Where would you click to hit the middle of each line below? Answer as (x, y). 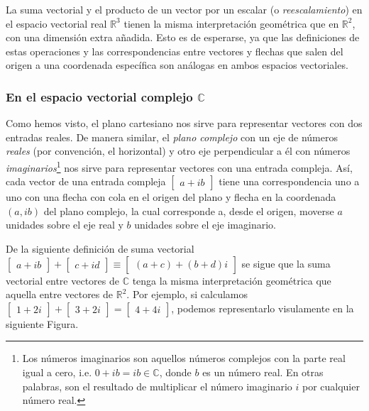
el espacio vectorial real (56, 23)
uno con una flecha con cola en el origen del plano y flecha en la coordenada (171, 197)
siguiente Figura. (42, 323)
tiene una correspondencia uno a (289, 181)
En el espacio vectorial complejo (99, 96)
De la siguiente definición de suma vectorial (100, 248)
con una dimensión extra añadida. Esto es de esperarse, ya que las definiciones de (183, 37)
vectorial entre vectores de (62, 280)
